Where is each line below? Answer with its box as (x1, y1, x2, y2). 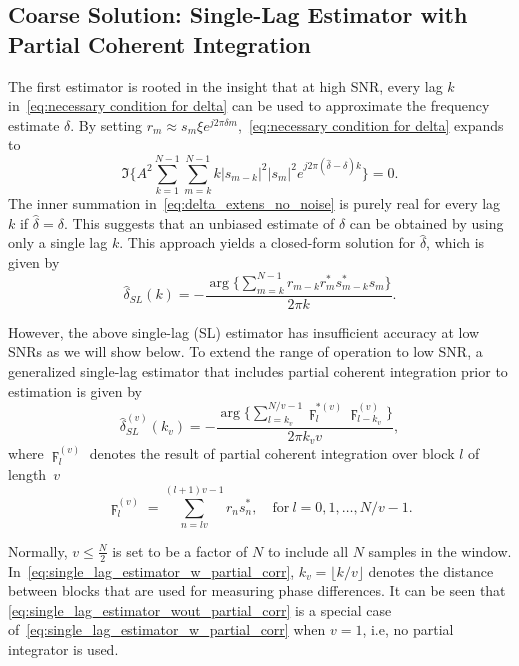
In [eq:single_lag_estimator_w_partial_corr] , (8, 560, 295, 581)
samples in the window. (368, 540, 512, 561)
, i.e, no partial (362, 619, 454, 640)
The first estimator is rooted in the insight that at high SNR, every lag (8, 75, 443, 96)
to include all (267, 540, 349, 561)
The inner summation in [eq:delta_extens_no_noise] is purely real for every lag (8, 193, 501, 214)
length (8, 464, 47, 485)
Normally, (8, 540, 68, 561)
